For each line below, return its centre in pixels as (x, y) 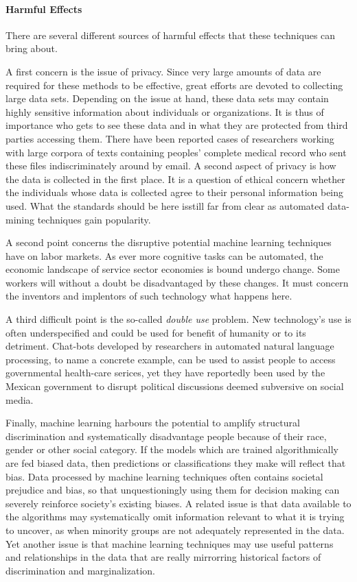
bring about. (32, 48)
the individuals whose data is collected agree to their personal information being (175, 192)
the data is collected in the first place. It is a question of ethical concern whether (175, 179)
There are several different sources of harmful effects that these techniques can (171, 35)
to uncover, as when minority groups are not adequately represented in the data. (175, 530)
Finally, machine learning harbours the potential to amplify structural (153, 423)
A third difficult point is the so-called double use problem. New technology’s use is (178, 319)
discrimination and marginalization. (80, 570)
